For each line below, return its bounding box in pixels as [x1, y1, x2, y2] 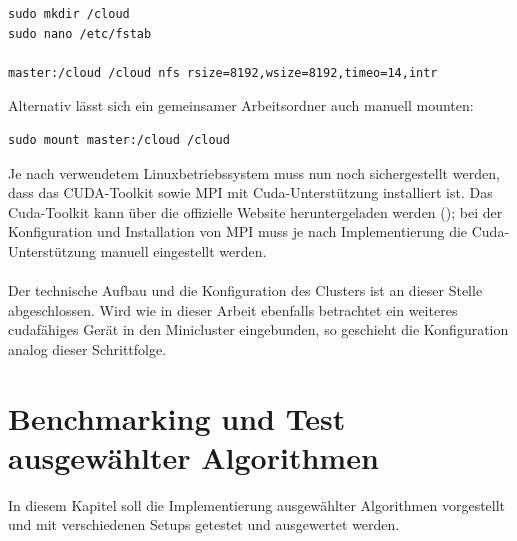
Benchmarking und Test [8, 397, 346, 438]
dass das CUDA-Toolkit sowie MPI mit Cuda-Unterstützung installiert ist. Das [8, 182, 493, 203]
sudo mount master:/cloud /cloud [8, 132, 230, 147]
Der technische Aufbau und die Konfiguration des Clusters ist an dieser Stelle [8, 280, 483, 301]
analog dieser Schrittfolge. [8, 338, 167, 359]
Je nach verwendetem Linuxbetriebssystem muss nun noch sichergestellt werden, [8, 162, 500, 183]
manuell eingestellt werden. [100, 240, 267, 261]
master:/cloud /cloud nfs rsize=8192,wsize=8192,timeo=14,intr [8, 65, 438, 80]
